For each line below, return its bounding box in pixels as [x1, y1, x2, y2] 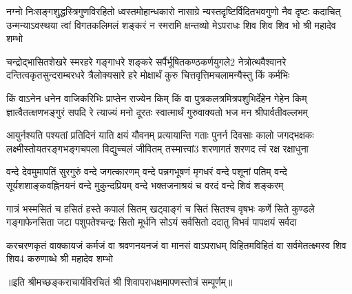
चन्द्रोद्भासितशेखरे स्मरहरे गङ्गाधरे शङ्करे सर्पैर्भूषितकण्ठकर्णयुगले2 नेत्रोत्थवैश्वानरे [6, 54, 287, 68]
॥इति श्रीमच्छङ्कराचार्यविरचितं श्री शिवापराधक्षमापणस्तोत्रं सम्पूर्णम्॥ [6, 274, 233, 288]
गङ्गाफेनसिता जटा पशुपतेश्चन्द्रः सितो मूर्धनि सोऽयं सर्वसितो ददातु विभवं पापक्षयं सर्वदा [6, 215, 297, 229]
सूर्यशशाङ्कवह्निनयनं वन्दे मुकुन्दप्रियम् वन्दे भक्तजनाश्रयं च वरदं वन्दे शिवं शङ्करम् [6, 177, 284, 192]
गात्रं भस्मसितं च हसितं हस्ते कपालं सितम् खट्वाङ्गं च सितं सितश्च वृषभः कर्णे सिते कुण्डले [6, 201, 315, 215]
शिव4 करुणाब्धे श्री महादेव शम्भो [6, 251, 113, 266]
